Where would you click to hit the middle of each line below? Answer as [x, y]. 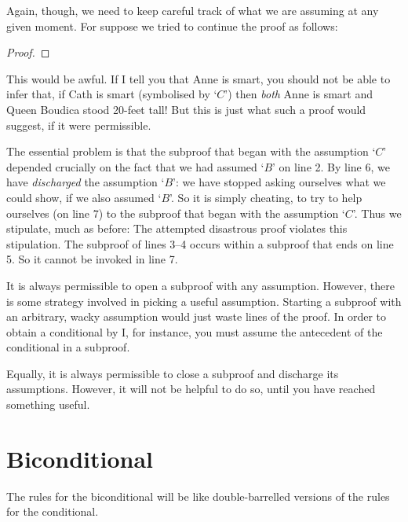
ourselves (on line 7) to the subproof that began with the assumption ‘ [176, 213]
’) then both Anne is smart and [299, 94]
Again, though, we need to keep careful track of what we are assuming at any [193, 10]
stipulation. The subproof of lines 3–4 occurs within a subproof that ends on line [200, 243]
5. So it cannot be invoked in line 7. [92, 259]
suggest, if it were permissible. [79, 125]
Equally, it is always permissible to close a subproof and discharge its [173, 373]
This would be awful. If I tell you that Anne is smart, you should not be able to [199, 78]
